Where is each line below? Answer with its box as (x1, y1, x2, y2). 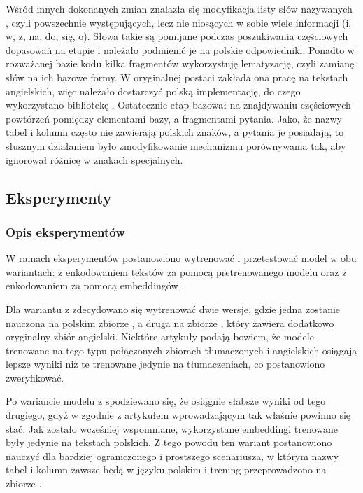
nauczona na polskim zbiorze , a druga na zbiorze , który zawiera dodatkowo (6, 315, 334, 330)
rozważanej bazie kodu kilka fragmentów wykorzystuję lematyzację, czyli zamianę (6, 56, 355, 71)
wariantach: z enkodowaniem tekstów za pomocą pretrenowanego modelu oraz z (6, 264, 347, 279)
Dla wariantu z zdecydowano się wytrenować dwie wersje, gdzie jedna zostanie (6, 301, 341, 316)
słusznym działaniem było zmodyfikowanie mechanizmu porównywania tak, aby (6, 138, 346, 153)
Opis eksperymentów (6, 223, 125, 240)
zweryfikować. (6, 370, 64, 384)
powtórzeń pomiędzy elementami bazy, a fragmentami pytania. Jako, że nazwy (6, 111, 342, 125)
